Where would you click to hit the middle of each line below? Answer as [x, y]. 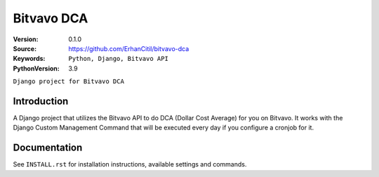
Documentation [48, 148]
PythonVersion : [36, 68]
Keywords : [29, 59]
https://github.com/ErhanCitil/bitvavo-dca [129, 48]
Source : [25, 48]
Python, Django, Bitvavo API [118, 59]
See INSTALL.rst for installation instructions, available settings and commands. [130, 164]
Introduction [41, 101]
